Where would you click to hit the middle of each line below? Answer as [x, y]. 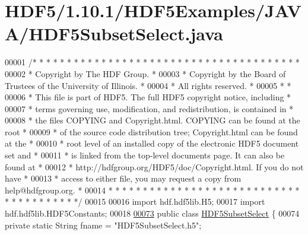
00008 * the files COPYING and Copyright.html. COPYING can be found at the [153, 120]
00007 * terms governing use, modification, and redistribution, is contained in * [149, 108]
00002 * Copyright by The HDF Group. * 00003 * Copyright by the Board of [145, 73]
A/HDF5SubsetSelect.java [114, 34]
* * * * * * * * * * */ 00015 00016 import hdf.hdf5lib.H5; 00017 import [135, 201]
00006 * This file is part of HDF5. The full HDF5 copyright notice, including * [148, 97]
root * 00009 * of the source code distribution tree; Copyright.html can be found [151, 131]
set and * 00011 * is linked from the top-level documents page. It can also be [145, 155]
